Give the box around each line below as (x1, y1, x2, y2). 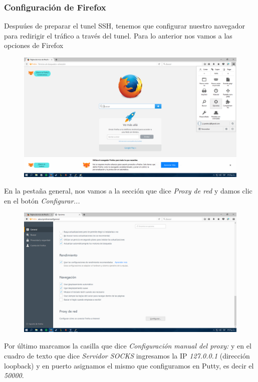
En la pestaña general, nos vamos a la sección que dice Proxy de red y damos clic (4, 185, 252, 196)
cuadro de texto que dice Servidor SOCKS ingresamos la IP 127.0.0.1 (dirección (4, 350, 250, 360)
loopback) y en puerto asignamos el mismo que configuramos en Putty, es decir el (4, 360, 254, 370)
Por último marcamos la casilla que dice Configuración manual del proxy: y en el (4, 340, 251, 351)
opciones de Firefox (4, 40, 64, 50)
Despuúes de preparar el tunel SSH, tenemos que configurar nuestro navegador (4, 20, 245, 31)
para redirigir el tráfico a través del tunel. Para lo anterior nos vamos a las (4, 30, 232, 40)
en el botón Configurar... (4, 195, 80, 205)
